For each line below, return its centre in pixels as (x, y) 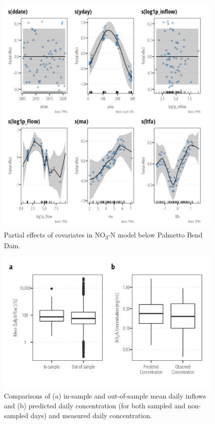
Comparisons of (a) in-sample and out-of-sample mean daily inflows (105, 396)
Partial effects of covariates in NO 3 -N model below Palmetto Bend (103, 235)
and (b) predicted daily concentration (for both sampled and (95, 406)
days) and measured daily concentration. (91, 415)
